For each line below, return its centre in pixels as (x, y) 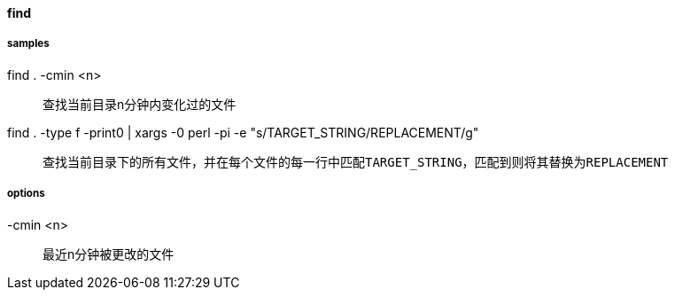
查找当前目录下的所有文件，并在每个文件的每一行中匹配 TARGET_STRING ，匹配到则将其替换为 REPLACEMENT (356, 161)
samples (28, 44)
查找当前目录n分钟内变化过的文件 (140, 104)
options (26, 194)
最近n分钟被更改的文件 (109, 254)
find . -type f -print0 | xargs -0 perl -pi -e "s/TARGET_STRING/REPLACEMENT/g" (243, 132)
